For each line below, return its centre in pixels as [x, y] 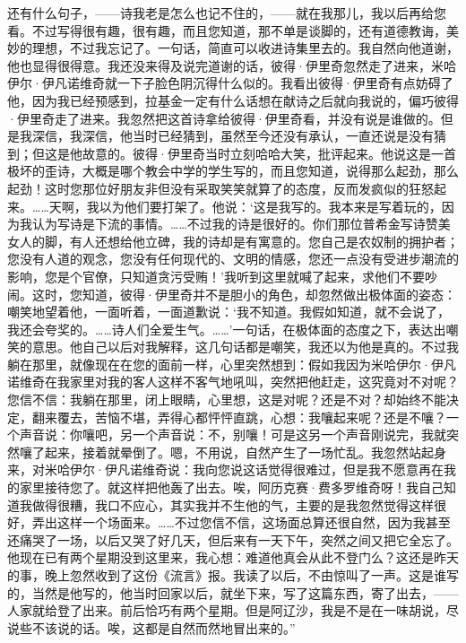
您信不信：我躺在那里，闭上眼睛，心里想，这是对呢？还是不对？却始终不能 [227, 400]
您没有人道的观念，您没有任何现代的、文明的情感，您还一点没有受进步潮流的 [233, 259]
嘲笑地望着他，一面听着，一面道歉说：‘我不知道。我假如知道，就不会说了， [229, 312]
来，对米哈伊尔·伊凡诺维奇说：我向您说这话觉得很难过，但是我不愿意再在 [225, 469]
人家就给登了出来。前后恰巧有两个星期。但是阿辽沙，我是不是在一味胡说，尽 [233, 610]
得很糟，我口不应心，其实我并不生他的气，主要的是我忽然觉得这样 [239, 504]
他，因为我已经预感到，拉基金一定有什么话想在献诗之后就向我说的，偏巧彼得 [233, 100]
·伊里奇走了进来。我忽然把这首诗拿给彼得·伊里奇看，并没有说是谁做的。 [224, 118]
